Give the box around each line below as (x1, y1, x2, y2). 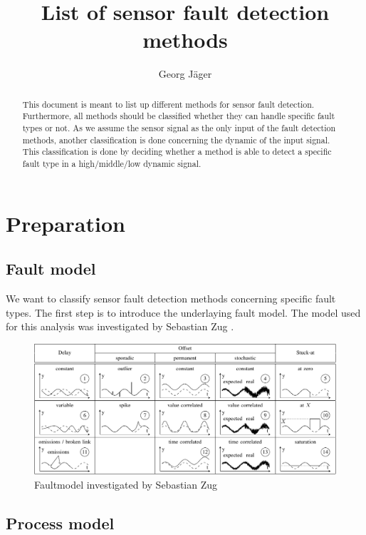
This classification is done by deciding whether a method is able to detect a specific (22, 146, 332, 158)
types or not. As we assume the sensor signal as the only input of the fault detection (22, 122, 335, 134)
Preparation (6, 208, 125, 238)
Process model (6, 511, 115, 534)
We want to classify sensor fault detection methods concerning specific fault (6, 291, 336, 306)
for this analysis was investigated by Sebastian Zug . (6, 319, 234, 334)
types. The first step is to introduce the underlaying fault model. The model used (6, 305, 361, 320)
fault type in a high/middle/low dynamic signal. (22, 157, 202, 169)
